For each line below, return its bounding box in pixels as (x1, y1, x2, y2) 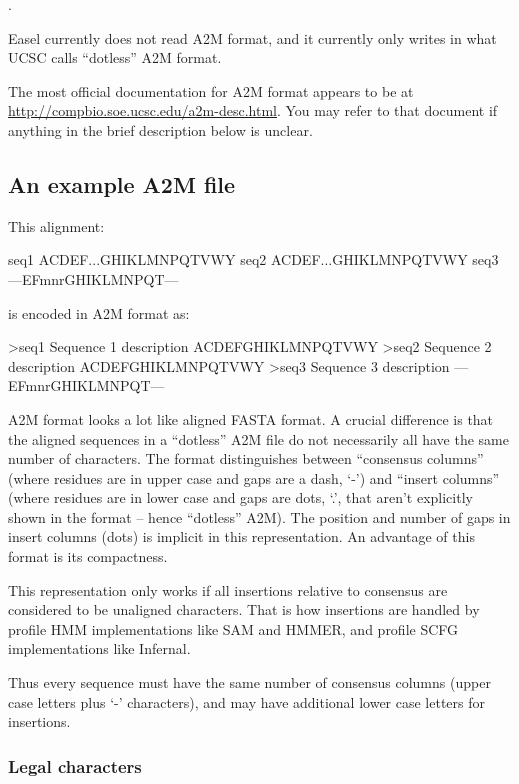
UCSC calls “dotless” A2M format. (8, 47, 222, 68)
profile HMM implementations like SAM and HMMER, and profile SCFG (8, 618, 459, 639)
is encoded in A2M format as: (8, 302, 190, 323)
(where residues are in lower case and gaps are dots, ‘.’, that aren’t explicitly (8, 487, 473, 508)
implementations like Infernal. (8, 638, 191, 659)
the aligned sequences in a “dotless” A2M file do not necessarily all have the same (8, 428, 510, 449)
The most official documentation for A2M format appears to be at (8, 80, 414, 101)
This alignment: (8, 215, 105, 236)
